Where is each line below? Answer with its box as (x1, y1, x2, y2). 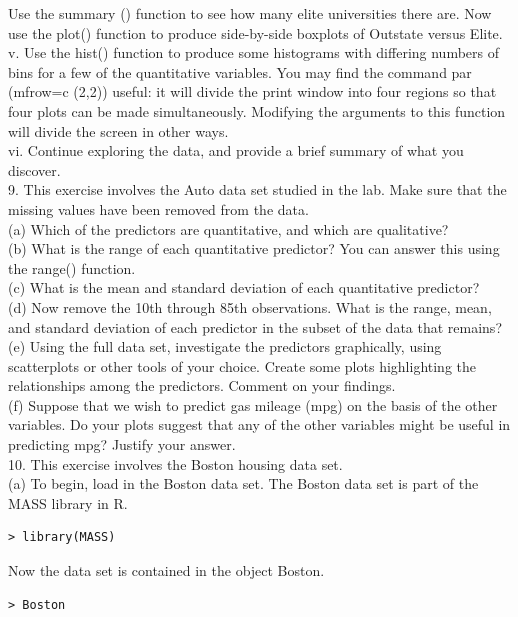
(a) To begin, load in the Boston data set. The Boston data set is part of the (8, 473, 479, 494)
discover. (8, 159, 61, 180)
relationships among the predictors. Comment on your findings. (8, 375, 396, 396)
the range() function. (8, 257, 136, 278)
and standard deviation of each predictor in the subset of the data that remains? (8, 316, 502, 337)
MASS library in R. (8, 492, 128, 513)
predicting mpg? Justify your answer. (8, 434, 236, 455)
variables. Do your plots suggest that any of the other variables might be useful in (8, 414, 511, 435)
